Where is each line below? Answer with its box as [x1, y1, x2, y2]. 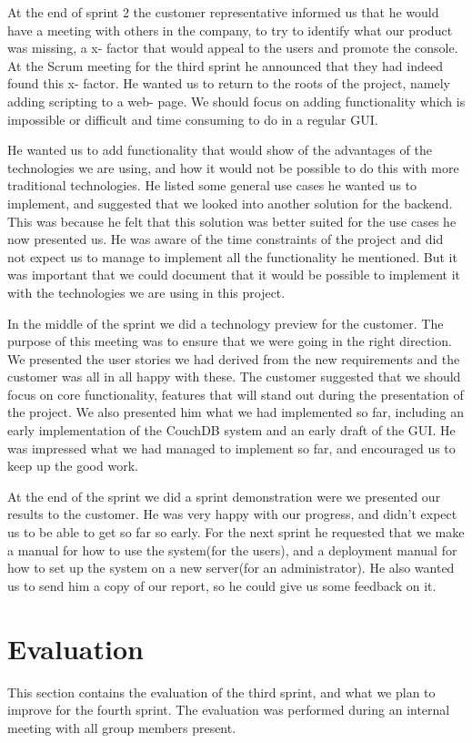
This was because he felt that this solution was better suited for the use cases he [7, 211, 457, 230]
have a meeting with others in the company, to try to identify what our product [7, 20, 453, 39]
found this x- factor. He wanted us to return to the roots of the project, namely [7, 74, 450, 93]
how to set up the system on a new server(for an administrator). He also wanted [7, 558, 455, 577]
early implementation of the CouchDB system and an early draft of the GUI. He [7, 421, 456, 440]
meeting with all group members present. [7, 718, 236, 737]
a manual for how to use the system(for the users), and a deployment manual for [7, 540, 457, 559]
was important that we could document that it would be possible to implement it [7, 265, 461, 284]
